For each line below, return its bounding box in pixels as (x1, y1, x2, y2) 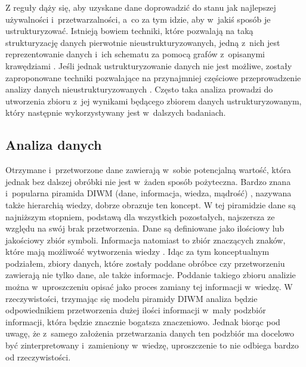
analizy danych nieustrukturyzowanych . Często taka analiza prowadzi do (5, 83, 273, 95)
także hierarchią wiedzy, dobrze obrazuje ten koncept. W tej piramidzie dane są (5, 198, 296, 211)
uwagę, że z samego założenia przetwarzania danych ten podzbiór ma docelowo (5, 327, 294, 340)
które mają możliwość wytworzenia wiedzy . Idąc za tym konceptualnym (5, 245, 270, 258)
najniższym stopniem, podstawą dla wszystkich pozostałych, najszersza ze (5, 210, 275, 223)
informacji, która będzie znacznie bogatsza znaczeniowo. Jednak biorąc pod (5, 315, 280, 328)
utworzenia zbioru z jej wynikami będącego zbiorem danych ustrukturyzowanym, (5, 94, 302, 107)
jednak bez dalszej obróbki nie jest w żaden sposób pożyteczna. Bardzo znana (5, 175, 291, 187)
